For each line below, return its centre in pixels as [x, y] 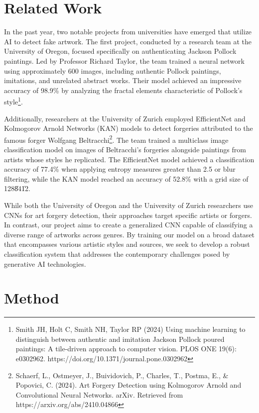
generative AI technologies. [45, 263]
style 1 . [13, 101]
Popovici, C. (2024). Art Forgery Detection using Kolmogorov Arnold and [129, 385]
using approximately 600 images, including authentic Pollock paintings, [113, 70]
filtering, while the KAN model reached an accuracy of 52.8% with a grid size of [126, 178]
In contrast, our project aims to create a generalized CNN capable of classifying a [129, 225]
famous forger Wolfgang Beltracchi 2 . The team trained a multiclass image [116, 139]
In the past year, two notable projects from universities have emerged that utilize [128, 32]
